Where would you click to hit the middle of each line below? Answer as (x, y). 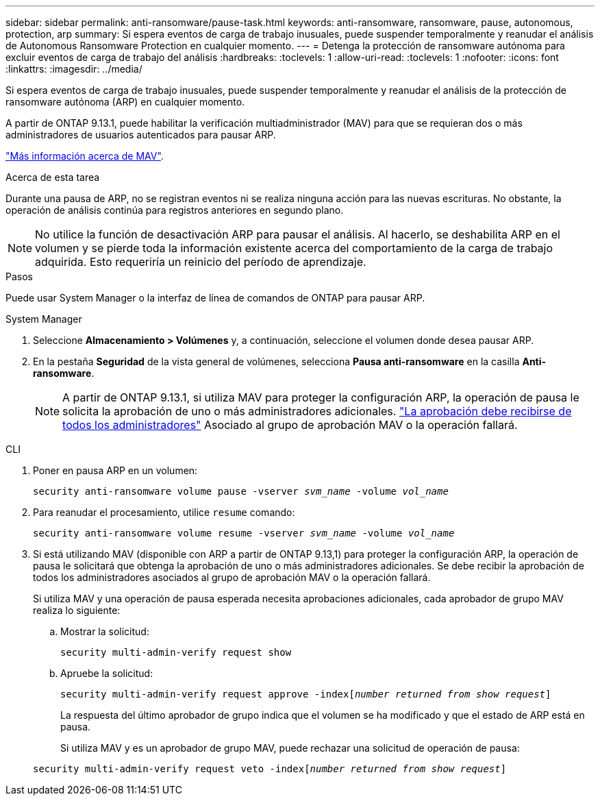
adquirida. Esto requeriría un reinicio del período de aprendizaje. (201, 262)
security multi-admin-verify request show (176, 652)
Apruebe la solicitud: (107, 673)
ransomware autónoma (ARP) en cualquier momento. (125, 102)
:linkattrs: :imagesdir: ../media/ (74, 69)
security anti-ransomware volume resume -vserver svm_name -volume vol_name (244, 533)
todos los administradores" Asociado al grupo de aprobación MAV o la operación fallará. (290, 425)
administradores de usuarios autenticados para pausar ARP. (141, 135)
